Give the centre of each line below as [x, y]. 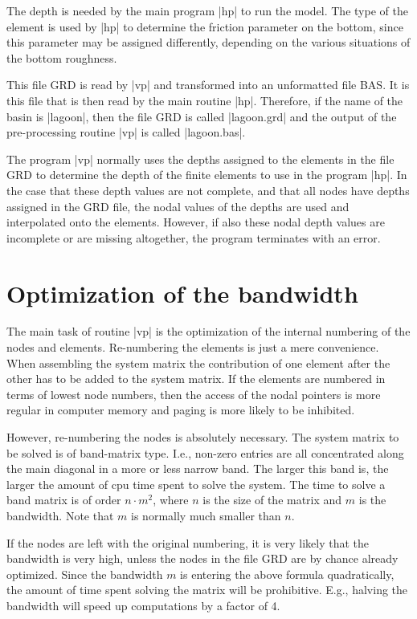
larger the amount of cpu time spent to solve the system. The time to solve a [196, 484]
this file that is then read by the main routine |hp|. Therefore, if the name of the [205, 100]
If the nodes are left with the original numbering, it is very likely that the [188, 542]
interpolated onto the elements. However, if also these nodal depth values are [196, 222]
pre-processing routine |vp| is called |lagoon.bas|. [126, 132]
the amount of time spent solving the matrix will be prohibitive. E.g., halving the [207, 590]
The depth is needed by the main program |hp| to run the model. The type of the [207, 10]
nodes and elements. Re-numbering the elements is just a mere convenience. [193, 347]
